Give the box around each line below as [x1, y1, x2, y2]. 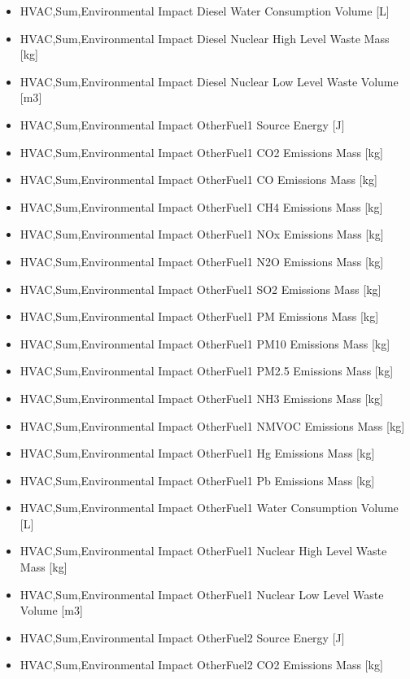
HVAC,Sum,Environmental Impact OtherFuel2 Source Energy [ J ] [20, 629, 345, 646]
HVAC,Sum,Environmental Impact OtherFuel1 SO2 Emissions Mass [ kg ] [20, 280, 382, 297]
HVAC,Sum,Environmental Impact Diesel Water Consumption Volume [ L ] [20, 2, 390, 19]
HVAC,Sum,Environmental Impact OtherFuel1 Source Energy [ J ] [20, 116, 345, 133]
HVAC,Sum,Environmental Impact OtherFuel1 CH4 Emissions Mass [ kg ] [20, 198, 383, 215]
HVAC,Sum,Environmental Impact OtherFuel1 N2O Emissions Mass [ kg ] [20, 252, 384, 269]
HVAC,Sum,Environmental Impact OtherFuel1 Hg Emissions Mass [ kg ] [20, 445, 375, 462]
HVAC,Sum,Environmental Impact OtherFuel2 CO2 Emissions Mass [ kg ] [20, 656, 383, 673]
